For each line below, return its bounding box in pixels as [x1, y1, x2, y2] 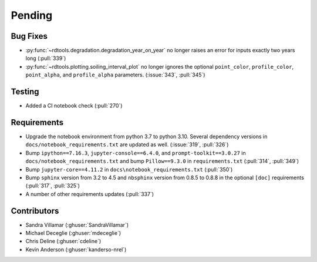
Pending [11, 9, 53, 22]
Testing [11, 87, 39, 97]
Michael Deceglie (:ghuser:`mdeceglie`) [25, 230, 122, 237]
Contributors [11, 206, 59, 216]
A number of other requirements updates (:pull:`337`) [25, 190, 154, 197]
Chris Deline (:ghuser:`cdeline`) [25, 238, 102, 245]
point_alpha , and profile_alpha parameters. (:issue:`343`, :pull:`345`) [25, 71, 205, 79]
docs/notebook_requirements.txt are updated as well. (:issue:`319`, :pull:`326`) [25, 141, 229, 148]
